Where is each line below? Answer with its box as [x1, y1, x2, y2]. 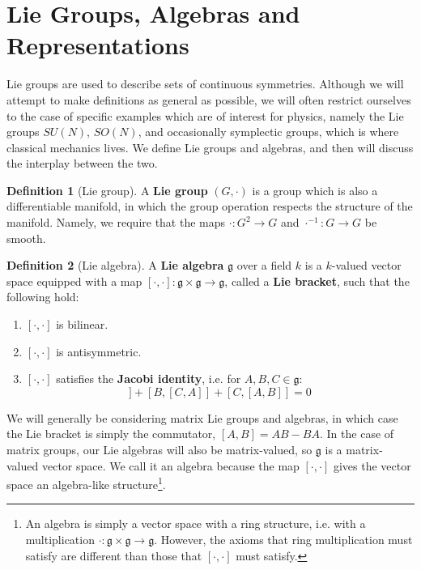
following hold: [6, 288, 79, 305]
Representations [6, 28, 189, 62]
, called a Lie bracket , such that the [224, 272, 410, 289]
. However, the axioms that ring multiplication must [154, 531, 413, 548]
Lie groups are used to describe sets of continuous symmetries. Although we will [6, 75, 404, 92]
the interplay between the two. [6, 155, 158, 172]
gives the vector [333, 457, 411, 474]
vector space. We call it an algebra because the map [41, 457, 300, 474]
